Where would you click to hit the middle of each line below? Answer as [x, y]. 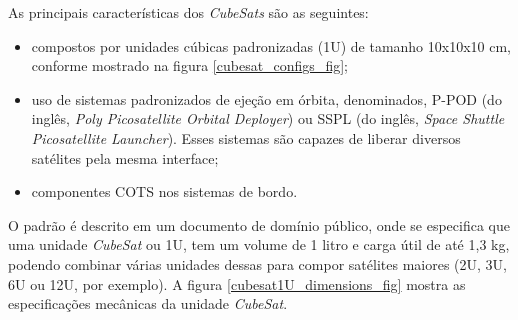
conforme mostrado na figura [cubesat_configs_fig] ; [189, 65]
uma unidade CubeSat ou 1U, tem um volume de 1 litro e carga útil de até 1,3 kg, [259, 244]
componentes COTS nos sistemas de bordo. [164, 191]
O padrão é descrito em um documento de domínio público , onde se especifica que [259, 224]
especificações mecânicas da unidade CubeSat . [148, 303]
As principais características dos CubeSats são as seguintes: [188, 12]
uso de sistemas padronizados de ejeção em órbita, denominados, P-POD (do [266, 98]
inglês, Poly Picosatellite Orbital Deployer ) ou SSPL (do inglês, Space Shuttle [268, 118]
